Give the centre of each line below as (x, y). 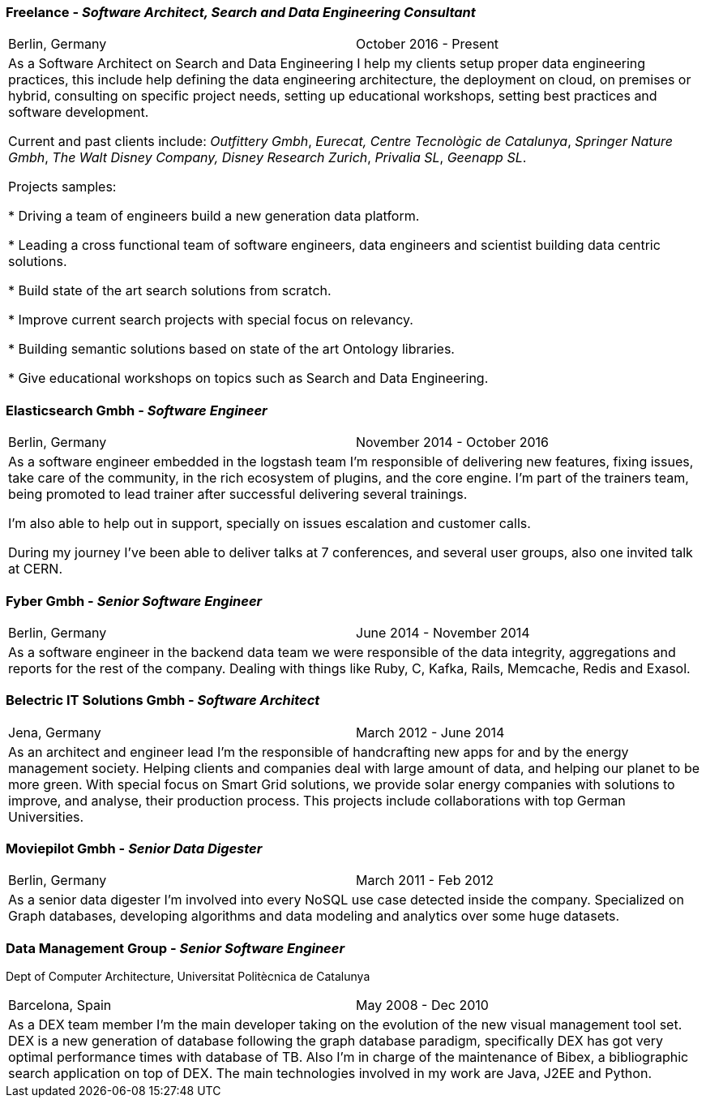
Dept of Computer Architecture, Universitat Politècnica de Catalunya (188, 977)
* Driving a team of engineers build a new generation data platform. (214, 216)
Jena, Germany (55, 732)
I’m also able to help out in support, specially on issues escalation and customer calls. (270, 524)
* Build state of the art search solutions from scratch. (170, 291)
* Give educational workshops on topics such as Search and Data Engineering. (248, 378)
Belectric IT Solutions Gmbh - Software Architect (163, 700)
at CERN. (35, 569)
